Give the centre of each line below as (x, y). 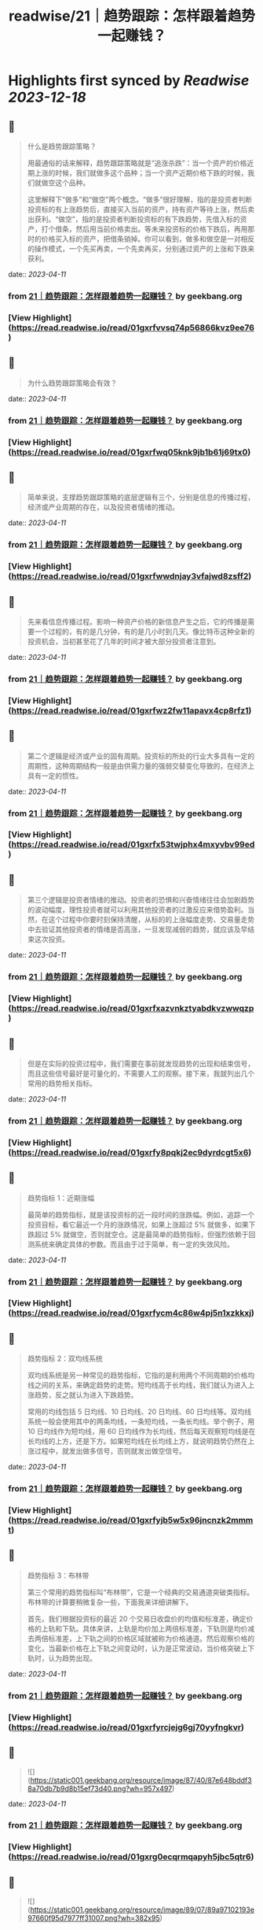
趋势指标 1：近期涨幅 (61, 1198)
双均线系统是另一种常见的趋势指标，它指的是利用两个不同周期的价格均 (141, 1376)
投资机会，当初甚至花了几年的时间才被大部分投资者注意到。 (124, 641)
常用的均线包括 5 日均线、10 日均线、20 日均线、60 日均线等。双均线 (139, 1412)
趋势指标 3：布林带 (58, 1575)
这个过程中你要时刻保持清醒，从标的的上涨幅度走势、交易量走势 (152, 920)
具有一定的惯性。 (55, 776)
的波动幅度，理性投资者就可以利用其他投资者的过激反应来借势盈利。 (137, 909)
